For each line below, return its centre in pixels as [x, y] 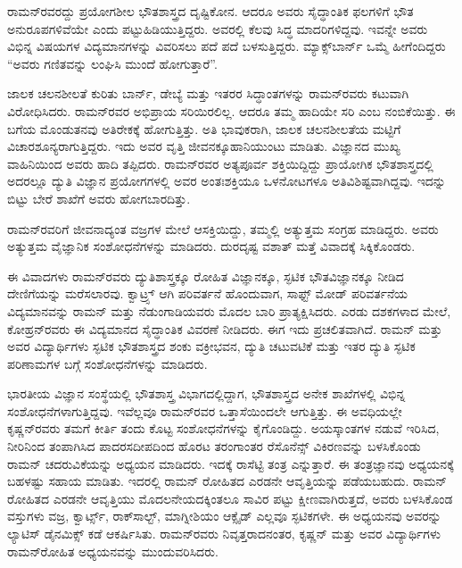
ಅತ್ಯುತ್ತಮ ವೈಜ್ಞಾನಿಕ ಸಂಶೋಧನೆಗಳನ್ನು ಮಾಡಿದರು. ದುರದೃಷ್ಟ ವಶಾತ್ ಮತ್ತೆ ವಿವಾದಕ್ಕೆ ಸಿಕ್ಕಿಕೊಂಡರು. [211, 246]
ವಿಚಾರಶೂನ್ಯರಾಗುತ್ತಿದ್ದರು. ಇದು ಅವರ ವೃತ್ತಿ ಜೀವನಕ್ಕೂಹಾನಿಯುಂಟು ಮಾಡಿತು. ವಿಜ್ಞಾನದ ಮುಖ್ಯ [204, 146]
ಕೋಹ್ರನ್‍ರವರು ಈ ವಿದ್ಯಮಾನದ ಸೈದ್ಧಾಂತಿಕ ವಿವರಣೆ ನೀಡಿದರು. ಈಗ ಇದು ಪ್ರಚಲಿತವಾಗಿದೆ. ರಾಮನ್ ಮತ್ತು [225, 328]
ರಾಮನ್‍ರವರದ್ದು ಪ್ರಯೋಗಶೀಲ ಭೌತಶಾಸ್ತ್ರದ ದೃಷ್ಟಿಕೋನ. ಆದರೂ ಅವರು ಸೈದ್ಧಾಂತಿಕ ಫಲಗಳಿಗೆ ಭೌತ [210, 11]
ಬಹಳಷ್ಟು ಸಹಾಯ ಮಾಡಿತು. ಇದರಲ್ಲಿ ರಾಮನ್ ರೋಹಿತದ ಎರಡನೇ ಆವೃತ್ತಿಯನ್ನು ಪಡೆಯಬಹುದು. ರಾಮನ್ [227, 481]
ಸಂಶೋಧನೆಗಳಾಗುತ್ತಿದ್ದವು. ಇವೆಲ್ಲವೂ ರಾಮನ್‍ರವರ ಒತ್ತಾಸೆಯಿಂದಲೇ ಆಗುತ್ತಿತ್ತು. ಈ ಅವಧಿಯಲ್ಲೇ [205, 410]
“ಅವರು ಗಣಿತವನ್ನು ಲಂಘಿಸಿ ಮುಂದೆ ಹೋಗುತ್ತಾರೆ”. [112, 63]
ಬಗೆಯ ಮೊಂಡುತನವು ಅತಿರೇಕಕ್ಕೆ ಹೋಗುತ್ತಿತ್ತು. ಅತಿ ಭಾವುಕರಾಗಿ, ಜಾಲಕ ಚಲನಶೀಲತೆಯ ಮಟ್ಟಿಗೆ [204, 128]
